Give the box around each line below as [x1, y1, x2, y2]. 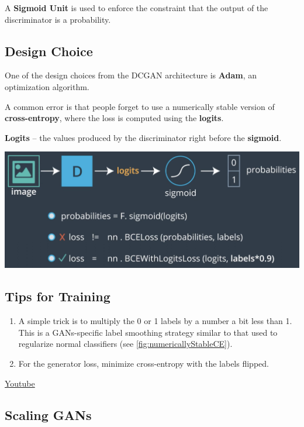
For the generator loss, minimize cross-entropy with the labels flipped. [18, 357, 269, 369]
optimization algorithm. [5, 80, 89, 92]
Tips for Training [5, 287, 110, 305]
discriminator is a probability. [5, 13, 111, 25]
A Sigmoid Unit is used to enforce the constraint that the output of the [5, 2, 268, 13]
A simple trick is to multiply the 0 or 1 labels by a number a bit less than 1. [18, 315, 292, 327]
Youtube [5, 377, 35, 389]
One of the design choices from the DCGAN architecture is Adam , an [5, 69, 257, 81]
